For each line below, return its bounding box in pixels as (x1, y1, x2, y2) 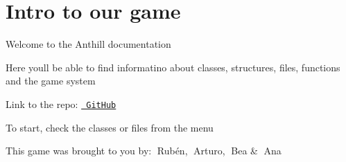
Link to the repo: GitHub (6, 96, 116, 111)
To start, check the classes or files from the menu (6, 120, 214, 134)
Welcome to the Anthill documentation (6, 37, 171, 51)
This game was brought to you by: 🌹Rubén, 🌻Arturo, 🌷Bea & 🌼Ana (6, 143, 282, 158)
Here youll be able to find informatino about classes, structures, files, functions (6, 60, 340, 74)
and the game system (6, 73, 96, 88)
